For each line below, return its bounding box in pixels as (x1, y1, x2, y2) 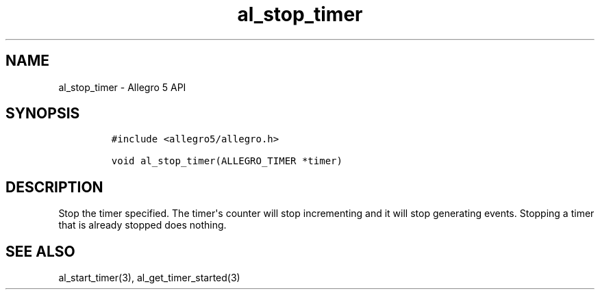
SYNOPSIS (5, 105, 80, 123)
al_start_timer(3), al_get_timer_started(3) (58, 272, 240, 284)
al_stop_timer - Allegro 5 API (58, 81, 186, 93)
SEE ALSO (5, 242, 75, 260)
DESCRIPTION (5, 178, 103, 196)
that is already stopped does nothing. (58, 219, 227, 231)
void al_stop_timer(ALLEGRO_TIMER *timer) (111, 155, 342, 167)
